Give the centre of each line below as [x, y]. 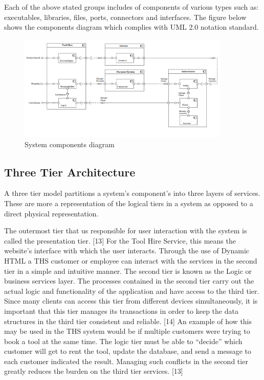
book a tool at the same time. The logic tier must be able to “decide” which [123, 341]
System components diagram [70, 144]
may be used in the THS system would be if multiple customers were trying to [127, 331]
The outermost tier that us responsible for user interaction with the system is [126, 231]
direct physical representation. [51, 213]
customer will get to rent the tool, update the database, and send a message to [128, 351]
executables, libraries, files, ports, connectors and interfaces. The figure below [125, 17]
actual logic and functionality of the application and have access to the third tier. [132, 291]
